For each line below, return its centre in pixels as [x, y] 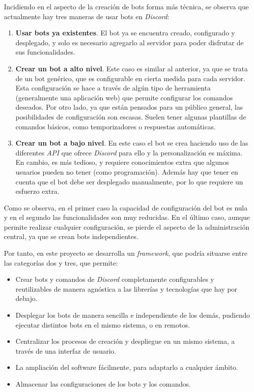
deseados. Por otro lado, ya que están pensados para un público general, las [129, 107]
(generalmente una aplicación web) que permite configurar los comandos [124, 97]
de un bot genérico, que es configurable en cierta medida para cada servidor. [130, 78]
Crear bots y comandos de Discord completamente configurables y [115, 279]
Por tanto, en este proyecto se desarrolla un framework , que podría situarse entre [126, 253]
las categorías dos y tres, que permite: [61, 262]
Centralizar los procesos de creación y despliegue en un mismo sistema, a [125, 341]
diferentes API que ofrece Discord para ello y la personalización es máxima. [129, 152]
